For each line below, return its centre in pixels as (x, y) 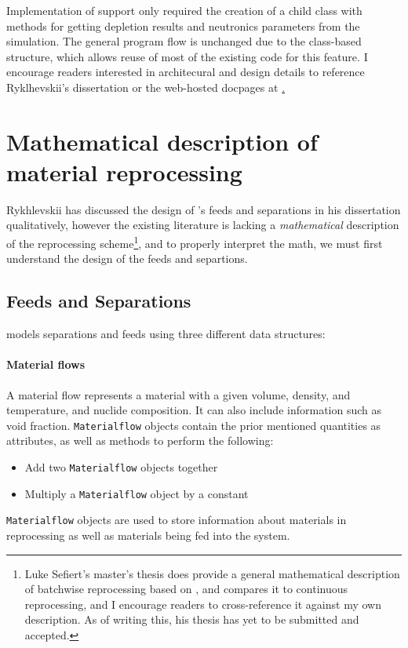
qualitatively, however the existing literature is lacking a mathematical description (203, 225)
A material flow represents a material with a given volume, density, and (178, 394)
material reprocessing (124, 171)
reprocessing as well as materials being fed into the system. (148, 535)
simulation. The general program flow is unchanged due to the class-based (184, 41)
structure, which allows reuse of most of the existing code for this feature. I (187, 56)
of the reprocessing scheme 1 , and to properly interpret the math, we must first (195, 242)
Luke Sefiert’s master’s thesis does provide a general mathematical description (212, 573)
